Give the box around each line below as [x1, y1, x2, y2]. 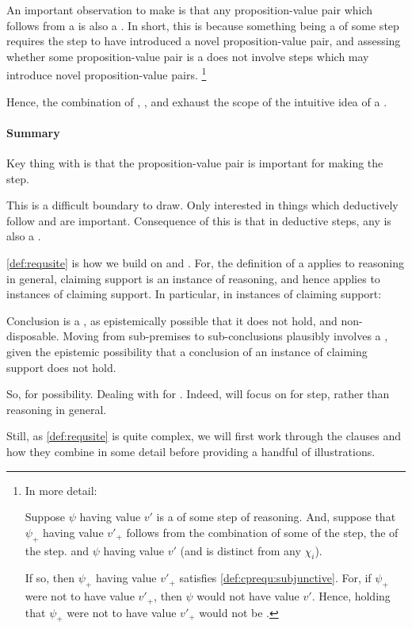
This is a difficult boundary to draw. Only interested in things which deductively [6, 197, 399, 213]
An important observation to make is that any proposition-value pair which [6, 2, 373, 17]
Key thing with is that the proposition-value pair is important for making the [6, 155, 383, 171]
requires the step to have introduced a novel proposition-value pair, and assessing [6, 33, 401, 49]
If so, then [25, 570, 75, 586]
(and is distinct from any [180, 542, 301, 558]
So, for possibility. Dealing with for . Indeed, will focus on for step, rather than [6, 385, 390, 402]
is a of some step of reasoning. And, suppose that [156, 508, 396, 525]
